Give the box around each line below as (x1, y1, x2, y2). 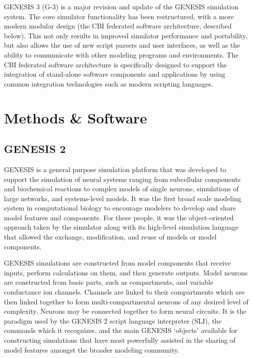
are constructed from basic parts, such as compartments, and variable (4, 277, 214, 287)
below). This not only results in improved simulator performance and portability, (4, 30, 248, 40)
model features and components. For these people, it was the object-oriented (4, 212, 234, 222)
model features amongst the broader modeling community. (4, 344, 179, 355)
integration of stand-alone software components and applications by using (4, 69, 225, 79)
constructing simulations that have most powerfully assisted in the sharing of (4, 335, 236, 345)
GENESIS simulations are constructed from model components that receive (4, 258, 231, 268)
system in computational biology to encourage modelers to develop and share (4, 203, 236, 213)
